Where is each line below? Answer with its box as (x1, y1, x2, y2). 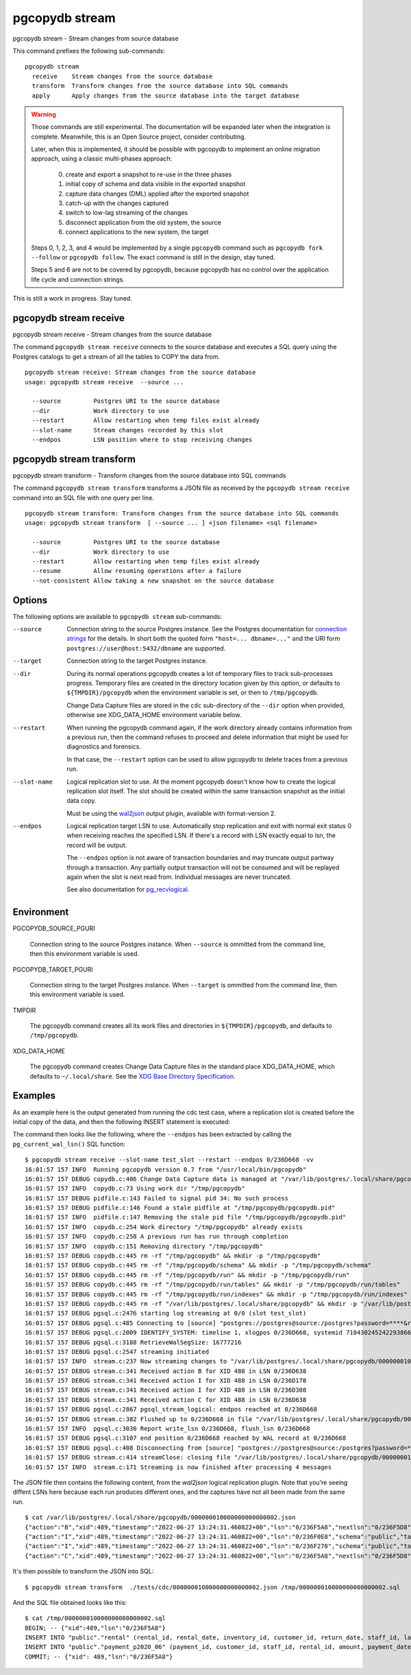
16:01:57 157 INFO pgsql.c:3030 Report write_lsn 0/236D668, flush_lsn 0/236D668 (25, 1425, 310, 1433)
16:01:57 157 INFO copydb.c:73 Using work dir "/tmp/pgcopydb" (25, 1184, 246, 1193)
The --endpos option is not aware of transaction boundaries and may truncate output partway (66, 854, 334, 862)
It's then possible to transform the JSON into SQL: (12, 1567, 154, 1576)
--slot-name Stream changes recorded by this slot (32, 426, 224, 434)
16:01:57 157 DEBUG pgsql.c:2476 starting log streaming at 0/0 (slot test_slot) (25, 1309, 307, 1317)
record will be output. (66, 841, 127, 849)
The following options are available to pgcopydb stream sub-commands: (12, 612, 222, 620)
